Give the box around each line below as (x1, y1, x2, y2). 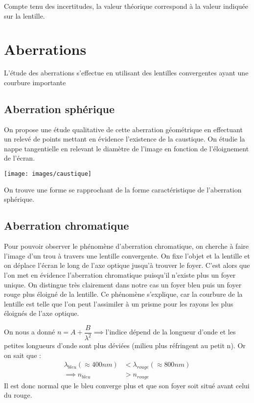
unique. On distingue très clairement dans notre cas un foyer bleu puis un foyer (4, 279, 242, 289)
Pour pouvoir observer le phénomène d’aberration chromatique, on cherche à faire (4, 241, 249, 251)
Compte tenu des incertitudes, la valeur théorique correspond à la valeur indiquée (4, 1, 249, 11)
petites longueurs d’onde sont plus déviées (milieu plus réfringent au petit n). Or (4, 340, 246, 351)
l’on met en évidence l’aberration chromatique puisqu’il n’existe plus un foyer (4, 269, 236, 280)
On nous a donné (4, 327, 55, 337)
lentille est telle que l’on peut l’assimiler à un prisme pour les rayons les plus (4, 298, 233, 308)
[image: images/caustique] (4, 170, 92, 178)
